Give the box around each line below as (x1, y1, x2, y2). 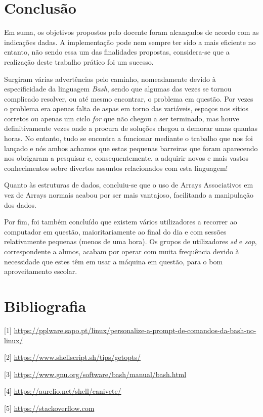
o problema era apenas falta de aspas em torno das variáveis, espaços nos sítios (4, 103, 249, 114)
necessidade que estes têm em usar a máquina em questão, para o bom (4, 256, 223, 266)
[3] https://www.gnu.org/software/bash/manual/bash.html (4, 368, 187, 379)
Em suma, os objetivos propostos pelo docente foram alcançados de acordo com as (4, 27, 259, 37)
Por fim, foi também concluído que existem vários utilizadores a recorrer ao (4, 216, 237, 227)
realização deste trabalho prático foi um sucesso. (4, 56, 154, 67)
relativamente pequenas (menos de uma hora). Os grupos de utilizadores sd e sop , (4, 236, 257, 247)
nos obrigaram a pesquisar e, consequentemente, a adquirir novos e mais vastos (4, 153, 248, 163)
